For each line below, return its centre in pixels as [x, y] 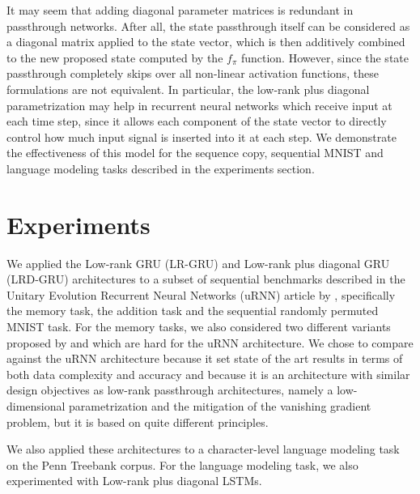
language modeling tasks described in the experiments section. [161, 168]
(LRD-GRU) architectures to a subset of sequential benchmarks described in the [206, 279]
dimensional [36, 406]
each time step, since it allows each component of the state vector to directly [197, 121]
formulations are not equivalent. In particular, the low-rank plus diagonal [188, 89]
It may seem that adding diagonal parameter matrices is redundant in [180, 10]
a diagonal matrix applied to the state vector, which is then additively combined [206, 42]
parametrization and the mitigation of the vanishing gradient [220, 406]
